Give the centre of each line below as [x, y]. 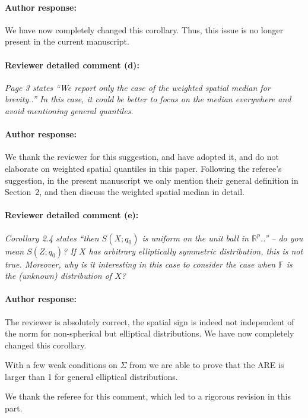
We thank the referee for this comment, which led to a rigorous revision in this [148, 396]
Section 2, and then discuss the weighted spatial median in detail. [125, 192]
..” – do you [282, 238]
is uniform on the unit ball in [195, 238]
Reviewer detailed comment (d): [72, 65]
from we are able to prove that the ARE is [207, 365]
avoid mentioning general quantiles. [69, 110]
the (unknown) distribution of [58, 276]
